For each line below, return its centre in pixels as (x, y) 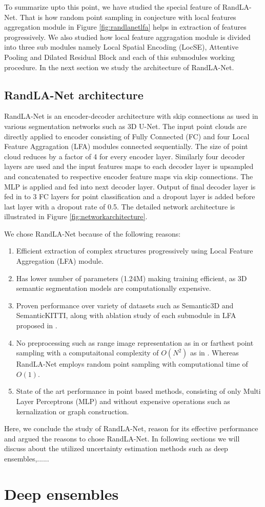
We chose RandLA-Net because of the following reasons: (93, 233)
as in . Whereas (214, 353)
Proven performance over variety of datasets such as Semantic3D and (125, 305)
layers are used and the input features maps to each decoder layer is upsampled (129, 166)
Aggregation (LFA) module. (60, 261)
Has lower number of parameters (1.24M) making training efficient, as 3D (131, 278)
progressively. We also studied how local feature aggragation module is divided (127, 37)
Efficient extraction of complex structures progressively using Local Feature (135, 251)
